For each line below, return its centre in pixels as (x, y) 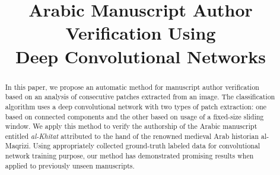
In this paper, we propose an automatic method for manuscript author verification (132, 87)
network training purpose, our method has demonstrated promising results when (129, 156)
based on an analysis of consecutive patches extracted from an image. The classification (140, 97)
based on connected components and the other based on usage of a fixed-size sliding (134, 116)
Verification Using (141, 33)
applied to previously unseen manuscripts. (70, 165)
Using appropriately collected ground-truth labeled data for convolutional (147, 146)
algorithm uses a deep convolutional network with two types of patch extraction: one (136, 106)
